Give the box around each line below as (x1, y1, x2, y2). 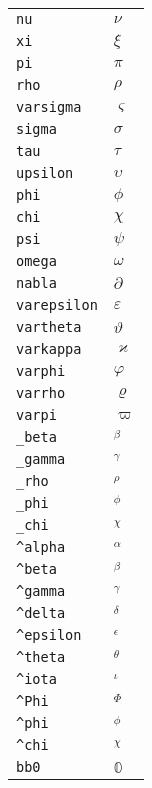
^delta (16, 605, 66, 621)
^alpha (16, 539, 66, 555)
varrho (16, 385, 66, 401)
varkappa (16, 341, 82, 357)
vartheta (16, 319, 82, 335)
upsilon (16, 165, 74, 181)
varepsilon (16, 297, 98, 313)
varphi (16, 363, 66, 379)
